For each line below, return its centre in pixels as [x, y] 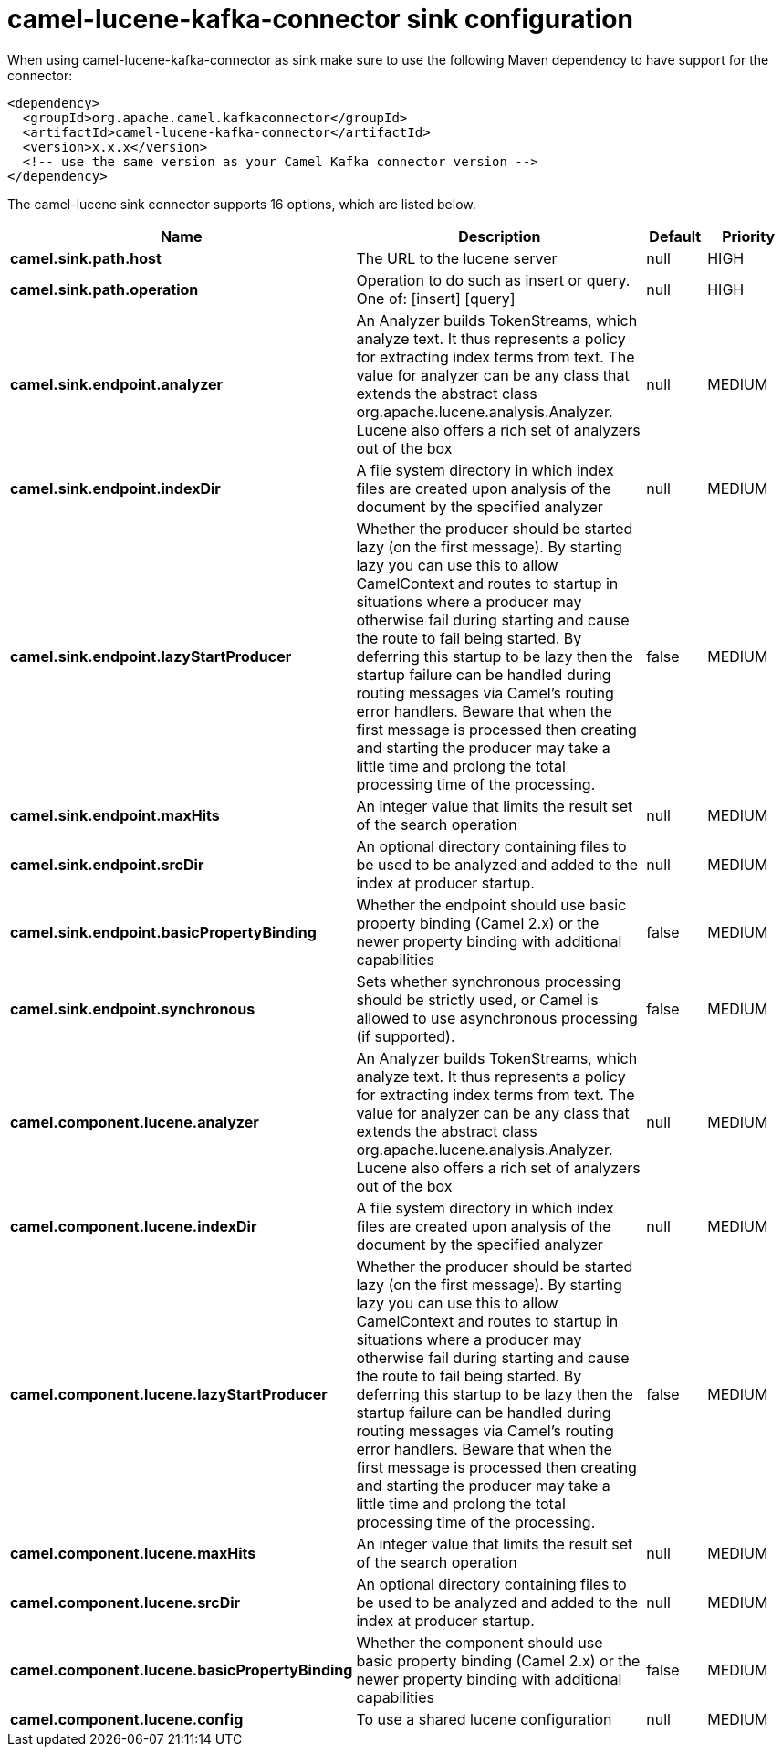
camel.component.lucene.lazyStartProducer [169, 1394]
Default [675, 236]
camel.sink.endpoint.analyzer [117, 384]
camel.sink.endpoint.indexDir [115, 488]
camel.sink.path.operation [104, 289]
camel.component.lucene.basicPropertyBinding [182, 1670]
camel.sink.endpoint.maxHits [115, 815]
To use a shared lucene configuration [484, 1719]
